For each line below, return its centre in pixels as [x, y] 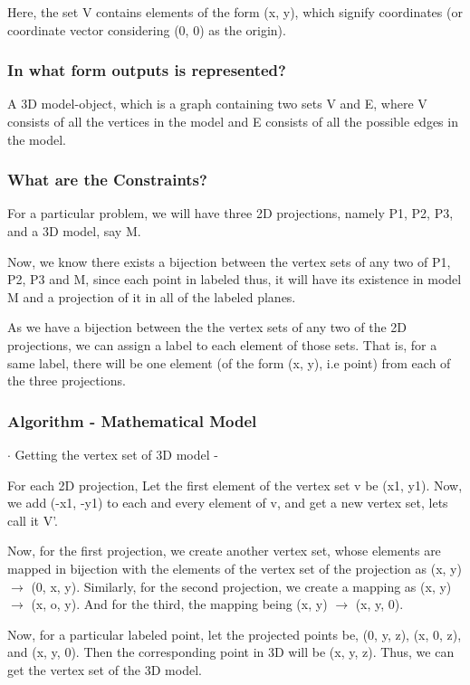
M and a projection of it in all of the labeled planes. [152, 296]
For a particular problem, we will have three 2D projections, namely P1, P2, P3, [230, 213]
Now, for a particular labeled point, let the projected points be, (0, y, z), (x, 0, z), [235, 634]
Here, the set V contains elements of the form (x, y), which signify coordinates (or [235, 12]
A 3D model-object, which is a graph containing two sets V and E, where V [217, 104]
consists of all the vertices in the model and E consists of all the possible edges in [233, 121]
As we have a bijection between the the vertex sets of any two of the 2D [207, 327]
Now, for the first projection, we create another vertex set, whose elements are [224, 551]
